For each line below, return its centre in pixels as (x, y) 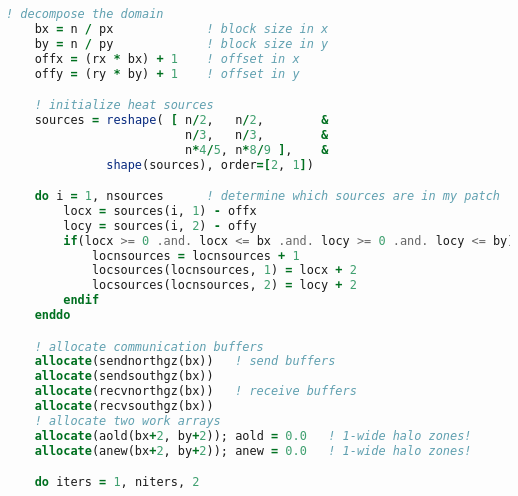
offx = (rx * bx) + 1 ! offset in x (167, 58)
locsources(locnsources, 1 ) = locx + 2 (224, 270)
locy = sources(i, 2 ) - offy (160, 225)
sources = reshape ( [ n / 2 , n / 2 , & (181, 119)
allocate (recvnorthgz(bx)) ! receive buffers (195, 391)
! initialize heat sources (124, 105)
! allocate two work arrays (127, 420)
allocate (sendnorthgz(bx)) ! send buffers (185, 361)
